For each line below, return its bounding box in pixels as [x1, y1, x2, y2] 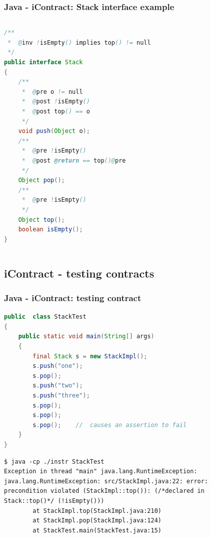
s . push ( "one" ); [32, 362, 83, 370]
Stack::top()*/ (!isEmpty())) [4, 497, 104, 504]
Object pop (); [18, 177, 65, 184]
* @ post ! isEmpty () [21, 98, 90, 105]
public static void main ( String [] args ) [18, 333, 154, 340]
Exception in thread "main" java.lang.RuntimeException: [4, 468, 197, 475]
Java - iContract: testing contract [4, 291, 141, 304]
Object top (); [18, 216, 65, 223]
